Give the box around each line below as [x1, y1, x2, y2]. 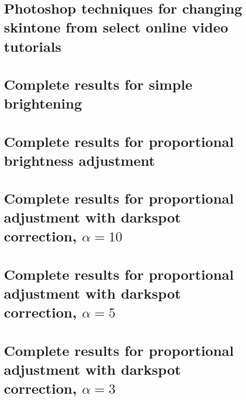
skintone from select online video [4, 17, 228, 37]
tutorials [4, 36, 61, 56]
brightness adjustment [4, 150, 155, 170]
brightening [4, 93, 82, 113]
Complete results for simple [4, 74, 193, 94]
